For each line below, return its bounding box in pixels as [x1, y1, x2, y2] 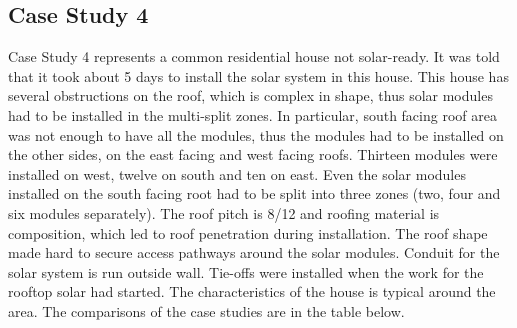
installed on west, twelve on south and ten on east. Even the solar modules [8, 163, 466, 184]
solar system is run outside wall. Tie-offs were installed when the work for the [8, 261, 484, 282]
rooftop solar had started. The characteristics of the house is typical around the [8, 281, 496, 302]
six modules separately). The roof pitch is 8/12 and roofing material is [8, 202, 440, 223]
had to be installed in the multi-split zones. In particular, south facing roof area [8, 104, 497, 125]
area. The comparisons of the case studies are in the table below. [8, 300, 405, 321]
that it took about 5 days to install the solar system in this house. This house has [8, 65, 509, 86]
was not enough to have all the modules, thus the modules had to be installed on [8, 124, 504, 145]
